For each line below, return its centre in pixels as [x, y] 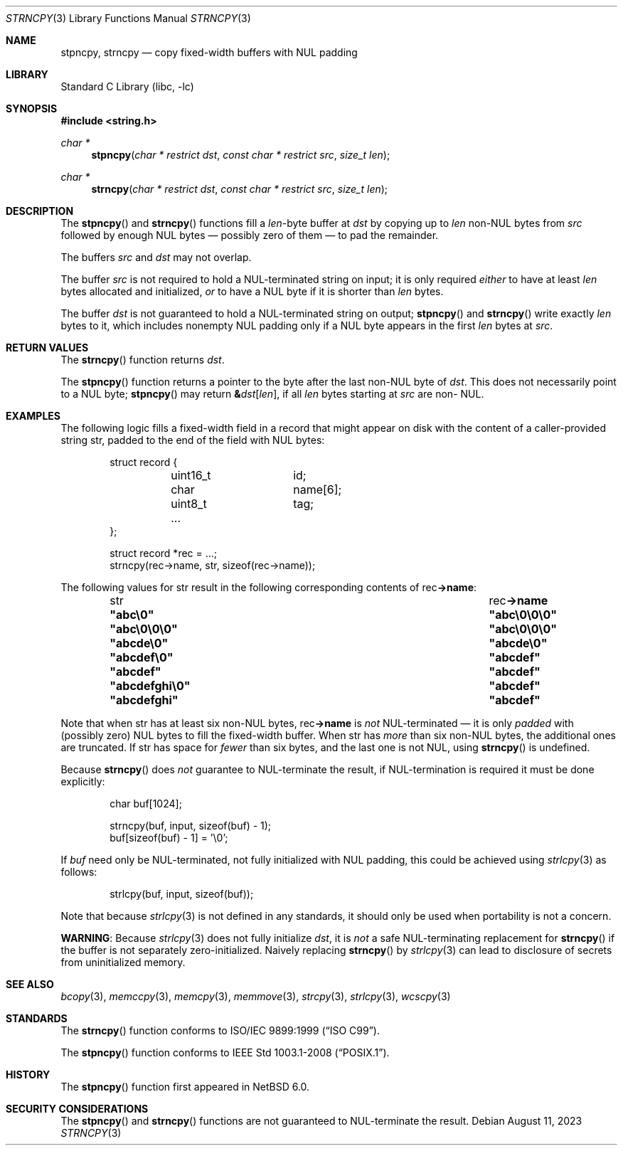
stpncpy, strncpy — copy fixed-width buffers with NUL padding [209, 52]
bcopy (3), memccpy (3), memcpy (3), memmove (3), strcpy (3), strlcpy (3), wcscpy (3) [256, 996]
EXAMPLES [33, 416]
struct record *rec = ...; [164, 553]
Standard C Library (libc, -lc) [127, 86]
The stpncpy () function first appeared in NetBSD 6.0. [185, 1087]
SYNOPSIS [32, 108]
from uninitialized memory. [123, 962]
